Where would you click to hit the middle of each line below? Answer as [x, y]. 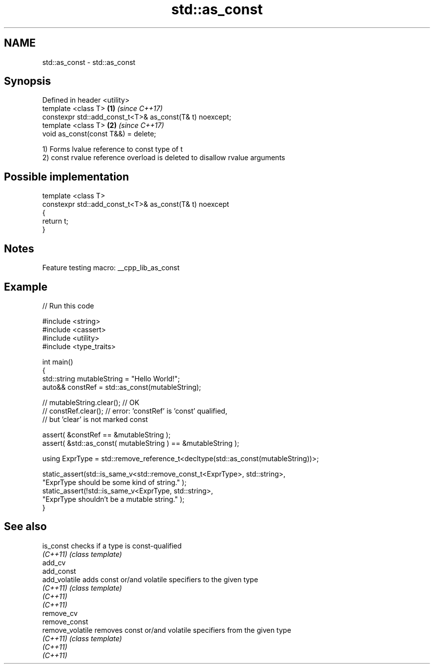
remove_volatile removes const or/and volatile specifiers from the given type [167, 630]
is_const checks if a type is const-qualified [112, 546]
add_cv [54, 562]
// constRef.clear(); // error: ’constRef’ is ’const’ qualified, [135, 411]
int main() [58, 362]
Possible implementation [67, 177]
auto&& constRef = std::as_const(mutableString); [122, 387]
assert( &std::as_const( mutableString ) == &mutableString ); [141, 443]
